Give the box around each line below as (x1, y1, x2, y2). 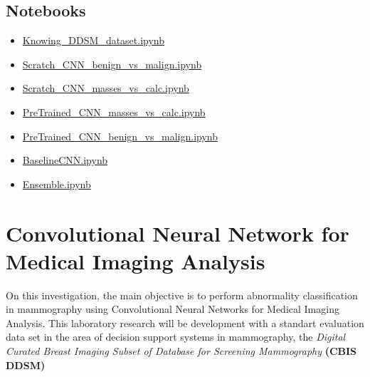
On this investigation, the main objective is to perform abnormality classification (6, 287, 358, 302)
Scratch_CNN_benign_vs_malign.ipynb (22, 56, 202, 71)
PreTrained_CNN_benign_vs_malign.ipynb (22, 128, 218, 143)
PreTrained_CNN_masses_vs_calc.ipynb (22, 104, 206, 119)
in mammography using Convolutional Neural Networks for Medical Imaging (6, 301, 339, 316)
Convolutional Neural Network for (6, 218, 349, 247)
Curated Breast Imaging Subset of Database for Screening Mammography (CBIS (6, 344, 357, 358)
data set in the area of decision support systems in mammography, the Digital (6, 329, 346, 344)
